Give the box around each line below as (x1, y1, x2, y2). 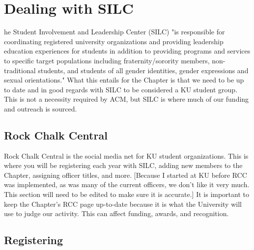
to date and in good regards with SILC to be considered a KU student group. (4, 84, 238, 94)
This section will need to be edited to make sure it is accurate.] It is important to (4, 189, 250, 199)
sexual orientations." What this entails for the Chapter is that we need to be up (4, 75, 244, 85)
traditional (4, 65, 36, 75)
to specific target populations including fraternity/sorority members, (4, 55, 210, 65)
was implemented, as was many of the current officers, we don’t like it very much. (4, 179, 250, 190)
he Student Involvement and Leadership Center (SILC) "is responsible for (4, 27, 225, 37)
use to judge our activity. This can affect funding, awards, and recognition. (4, 208, 229, 219)
